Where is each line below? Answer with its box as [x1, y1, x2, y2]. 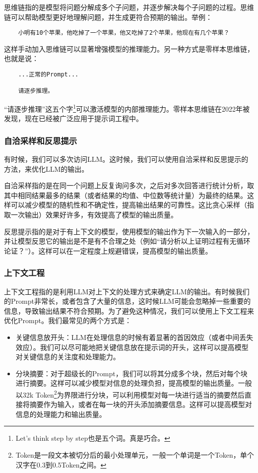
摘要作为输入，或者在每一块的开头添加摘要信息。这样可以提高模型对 [29, 399, 252, 409]
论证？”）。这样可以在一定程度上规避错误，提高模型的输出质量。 [4, 245, 212, 256]
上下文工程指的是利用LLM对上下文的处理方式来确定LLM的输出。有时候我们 [4, 286, 250, 296]
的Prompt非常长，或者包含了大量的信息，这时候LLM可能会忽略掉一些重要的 [4, 296, 251, 306]
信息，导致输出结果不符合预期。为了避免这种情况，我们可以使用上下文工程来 [4, 305, 254, 316]
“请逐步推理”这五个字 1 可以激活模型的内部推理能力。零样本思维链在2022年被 [4, 102, 250, 114]
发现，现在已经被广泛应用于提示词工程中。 [4, 113, 143, 124]
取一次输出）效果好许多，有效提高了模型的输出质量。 [4, 209, 178, 220]
